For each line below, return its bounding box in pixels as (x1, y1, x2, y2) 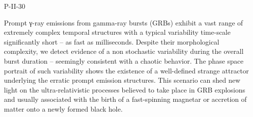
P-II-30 (4, 1, 26, 11)
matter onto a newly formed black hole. (4, 103, 123, 114)
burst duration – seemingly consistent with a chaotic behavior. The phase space (4, 55, 244, 66)
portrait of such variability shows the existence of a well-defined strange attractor (4, 65, 249, 75)
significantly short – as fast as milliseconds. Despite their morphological (4, 36, 220, 47)
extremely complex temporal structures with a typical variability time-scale (4, 27, 231, 37)
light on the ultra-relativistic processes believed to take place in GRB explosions (4, 84, 246, 94)
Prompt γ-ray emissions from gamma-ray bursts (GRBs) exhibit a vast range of (4, 17, 243, 27)
